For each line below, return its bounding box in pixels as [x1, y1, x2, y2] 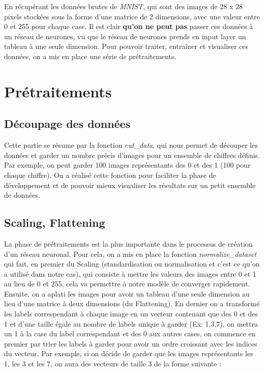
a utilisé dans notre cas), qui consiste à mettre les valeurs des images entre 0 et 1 [4, 268, 256, 279]
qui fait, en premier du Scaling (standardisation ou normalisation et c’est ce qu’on [4, 258, 260, 269]
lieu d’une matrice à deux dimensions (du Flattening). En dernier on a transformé [4, 298, 260, 309]
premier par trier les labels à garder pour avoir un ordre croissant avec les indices [4, 338, 257, 349]
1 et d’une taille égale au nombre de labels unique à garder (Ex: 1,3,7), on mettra [4, 318, 258, 329]
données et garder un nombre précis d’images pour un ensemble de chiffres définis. [4, 149, 260, 160]
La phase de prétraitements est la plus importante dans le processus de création [4, 238, 253, 249]
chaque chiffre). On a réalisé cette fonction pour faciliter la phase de [4, 169, 216, 180]
